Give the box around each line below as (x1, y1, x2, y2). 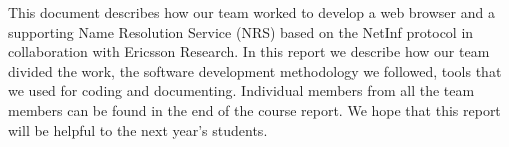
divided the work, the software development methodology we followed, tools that (8, 60, 502, 81)
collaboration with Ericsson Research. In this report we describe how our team (8, 41, 490, 62)
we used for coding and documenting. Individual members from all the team (8, 80, 475, 101)
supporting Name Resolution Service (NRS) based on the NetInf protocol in (8, 21, 474, 42)
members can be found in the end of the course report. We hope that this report (8, 99, 501, 120)
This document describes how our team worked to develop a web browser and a (8, 2, 495, 22)
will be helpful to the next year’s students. (8, 119, 268, 140)
